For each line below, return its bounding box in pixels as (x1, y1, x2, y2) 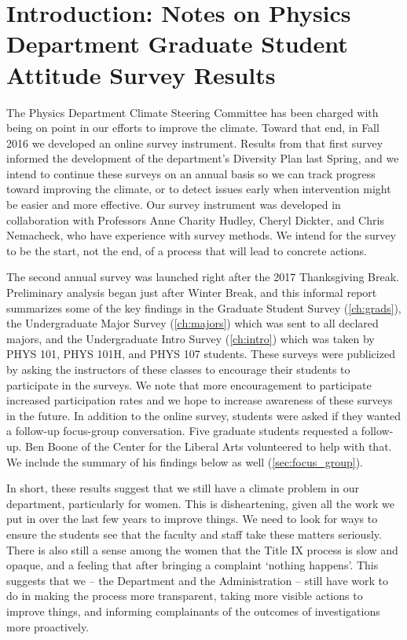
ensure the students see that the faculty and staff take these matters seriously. (6, 525, 382, 542)
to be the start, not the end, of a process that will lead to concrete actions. (6, 242, 367, 258)
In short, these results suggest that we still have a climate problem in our (6, 480, 360, 496)
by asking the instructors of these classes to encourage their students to (6, 361, 350, 377)
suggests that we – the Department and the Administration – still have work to (6, 572, 388, 588)
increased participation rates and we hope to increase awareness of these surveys (6, 392, 393, 408)
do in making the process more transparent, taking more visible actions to (6, 587, 363, 604)
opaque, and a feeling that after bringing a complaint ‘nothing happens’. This (6, 557, 379, 573)
